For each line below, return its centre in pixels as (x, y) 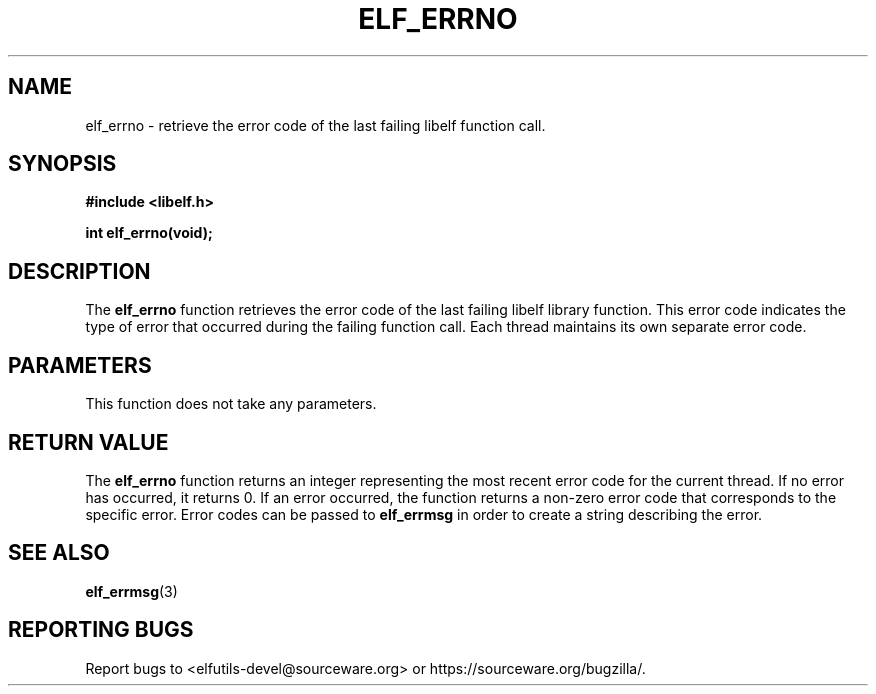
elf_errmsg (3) (131, 591)
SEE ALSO (59, 553)
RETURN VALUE (88, 442)
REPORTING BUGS (101, 630)
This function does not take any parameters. (231, 404)
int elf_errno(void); (149, 233)
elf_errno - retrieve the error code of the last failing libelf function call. (315, 125)
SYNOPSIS (62, 164)
